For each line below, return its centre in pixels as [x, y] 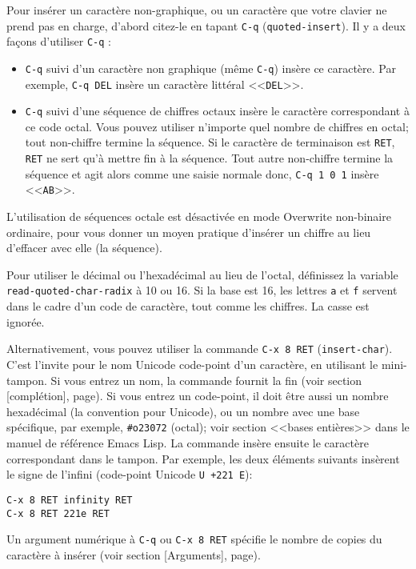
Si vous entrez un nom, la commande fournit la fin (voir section [206, 380]
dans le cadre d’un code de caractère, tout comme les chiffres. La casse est [188, 306]
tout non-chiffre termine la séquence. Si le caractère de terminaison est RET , [210, 142]
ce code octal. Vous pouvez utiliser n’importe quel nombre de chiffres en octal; [217, 126]
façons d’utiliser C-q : [59, 41]
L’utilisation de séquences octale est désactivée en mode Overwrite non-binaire [199, 216]
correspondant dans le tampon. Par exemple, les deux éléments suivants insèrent [203, 458]
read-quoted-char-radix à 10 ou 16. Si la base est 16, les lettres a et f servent [202, 290]
